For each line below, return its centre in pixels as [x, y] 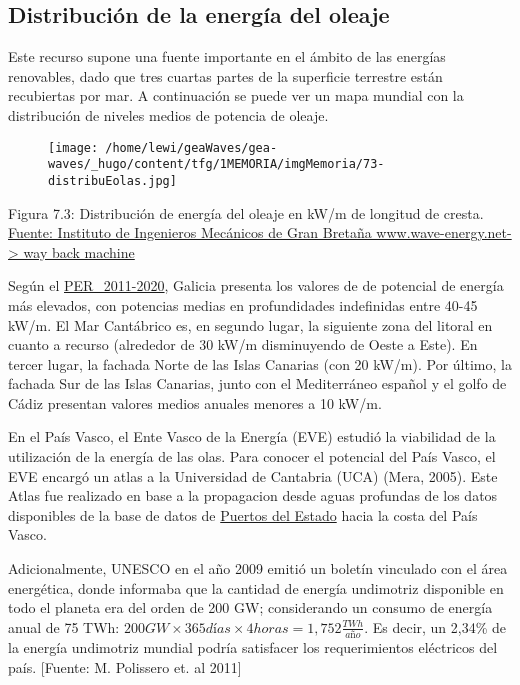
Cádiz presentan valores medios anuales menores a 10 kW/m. [195, 402]
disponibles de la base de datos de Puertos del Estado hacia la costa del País [243, 514]
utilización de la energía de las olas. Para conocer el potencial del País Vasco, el [252, 456]
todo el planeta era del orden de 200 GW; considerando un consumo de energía [250, 607]
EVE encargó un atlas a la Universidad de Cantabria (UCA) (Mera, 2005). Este [253, 475]
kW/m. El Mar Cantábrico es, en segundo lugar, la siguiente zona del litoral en [250, 324]
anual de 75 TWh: [64, 626]
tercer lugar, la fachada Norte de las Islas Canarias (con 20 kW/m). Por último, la [260, 363]
